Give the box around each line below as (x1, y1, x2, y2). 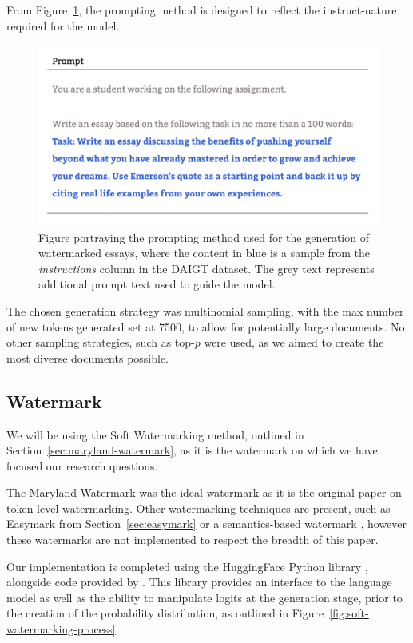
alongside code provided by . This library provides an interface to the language (6, 574, 392, 590)
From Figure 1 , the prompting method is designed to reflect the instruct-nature (6, 2, 397, 18)
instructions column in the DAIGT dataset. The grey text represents (38, 260, 375, 276)
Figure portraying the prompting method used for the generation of (38, 228, 369, 245)
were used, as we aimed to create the (204, 334, 384, 351)
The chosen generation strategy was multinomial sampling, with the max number (6, 302, 404, 319)
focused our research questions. (6, 457, 158, 474)
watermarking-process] (6, 621, 116, 637)
